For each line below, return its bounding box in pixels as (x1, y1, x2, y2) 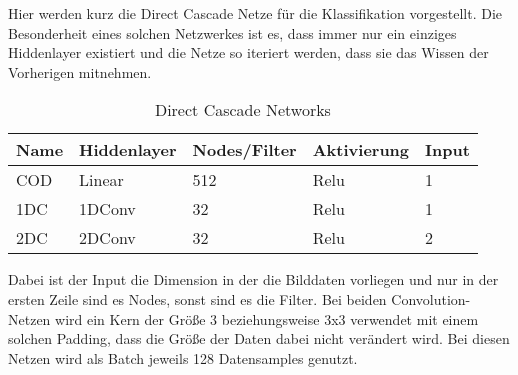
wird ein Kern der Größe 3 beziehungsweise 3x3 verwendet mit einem (55, 308, 479, 329)
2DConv (79, 226, 136, 250)
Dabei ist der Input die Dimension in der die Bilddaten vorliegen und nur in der (8, 269, 499, 290)
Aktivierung (312, 138, 410, 162)
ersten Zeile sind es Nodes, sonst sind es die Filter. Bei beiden (8, 288, 387, 309)
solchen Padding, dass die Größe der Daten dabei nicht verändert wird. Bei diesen (8, 328, 510, 349)
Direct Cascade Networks (154, 98, 331, 122)
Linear (79, 168, 124, 192)
